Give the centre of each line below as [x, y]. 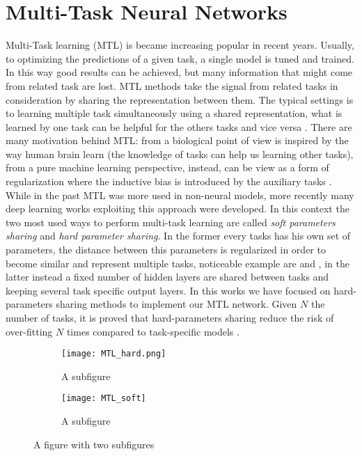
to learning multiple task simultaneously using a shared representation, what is [174, 113]
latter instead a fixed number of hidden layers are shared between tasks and [167, 277]
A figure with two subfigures [94, 444]
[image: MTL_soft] [104, 399]
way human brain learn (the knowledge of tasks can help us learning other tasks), [180, 154]
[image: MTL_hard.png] [114, 354]
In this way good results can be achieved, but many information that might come [179, 72]
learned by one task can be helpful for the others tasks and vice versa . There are [179, 126]
